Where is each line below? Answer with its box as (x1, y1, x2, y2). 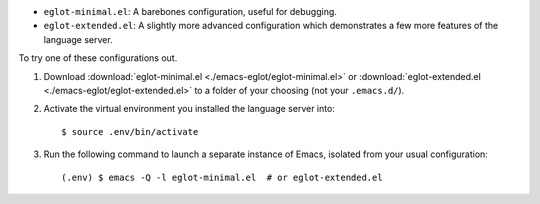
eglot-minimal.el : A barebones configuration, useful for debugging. (43, 6, 337, 17)
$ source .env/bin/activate (61, 126, 199, 137)
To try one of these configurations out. (18, 52, 178, 64)
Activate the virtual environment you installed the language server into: (43, 103, 335, 115)
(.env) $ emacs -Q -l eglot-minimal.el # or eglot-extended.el (61, 171, 384, 183)
